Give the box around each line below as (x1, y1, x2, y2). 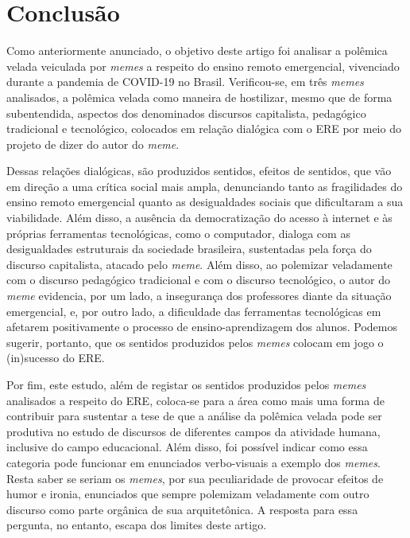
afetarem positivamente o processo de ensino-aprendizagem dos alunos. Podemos (6, 318, 397, 335)
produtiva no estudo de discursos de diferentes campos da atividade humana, (6, 423, 381, 439)
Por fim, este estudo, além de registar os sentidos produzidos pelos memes (6, 376, 366, 392)
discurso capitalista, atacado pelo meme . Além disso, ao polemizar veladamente (6, 255, 393, 272)
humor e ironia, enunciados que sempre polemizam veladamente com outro (6, 485, 369, 502)
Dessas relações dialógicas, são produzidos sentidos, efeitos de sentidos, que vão (6, 162, 392, 179)
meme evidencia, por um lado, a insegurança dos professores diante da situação (6, 287, 392, 304)
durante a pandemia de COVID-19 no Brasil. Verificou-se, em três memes (6, 73, 364, 90)
